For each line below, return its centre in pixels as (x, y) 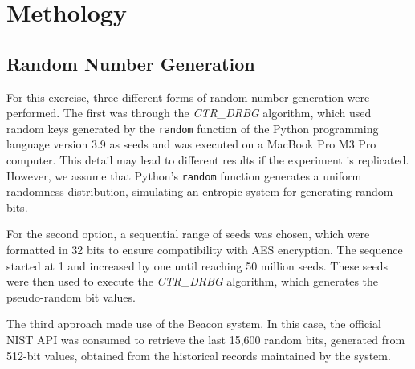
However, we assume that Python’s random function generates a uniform (184, 175)
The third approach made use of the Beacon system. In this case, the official (194, 324)
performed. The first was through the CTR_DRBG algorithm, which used (189, 113)
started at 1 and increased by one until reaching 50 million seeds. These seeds (197, 265)
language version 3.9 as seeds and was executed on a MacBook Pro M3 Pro (191, 144)
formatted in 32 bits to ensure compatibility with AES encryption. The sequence (205, 250)
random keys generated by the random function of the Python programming (193, 128)
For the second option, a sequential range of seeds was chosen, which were (188, 234)
